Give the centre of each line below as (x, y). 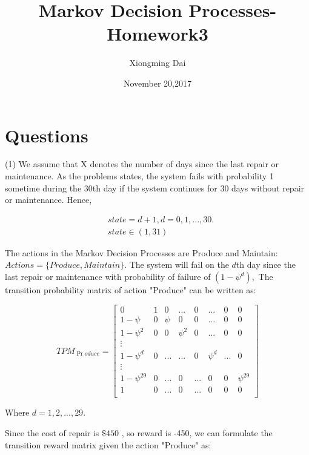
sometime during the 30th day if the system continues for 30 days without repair (155, 188)
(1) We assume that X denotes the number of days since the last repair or (142, 164)
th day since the (266, 264)
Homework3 (158, 34)
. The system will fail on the (177, 264)
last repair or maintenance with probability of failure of (108, 277)
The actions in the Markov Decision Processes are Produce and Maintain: (141, 252)
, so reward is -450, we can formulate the (197, 433)
